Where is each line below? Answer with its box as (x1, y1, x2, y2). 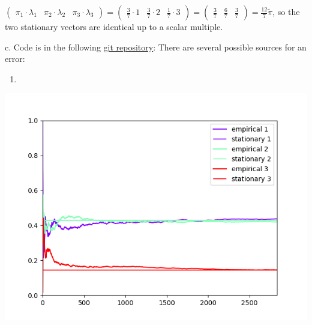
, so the (272, 5, 300, 17)
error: (5, 52, 25, 65)
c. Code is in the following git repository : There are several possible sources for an (5, 40, 307, 53)
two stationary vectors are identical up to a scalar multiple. (5, 20, 223, 32)
